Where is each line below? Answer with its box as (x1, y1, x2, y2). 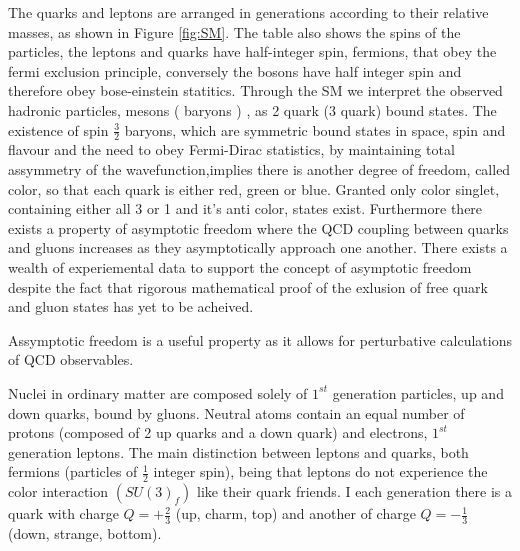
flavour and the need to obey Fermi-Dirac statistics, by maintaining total (8, 139, 455, 160)
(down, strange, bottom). (8, 522, 162, 543)
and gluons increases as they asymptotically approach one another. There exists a (8, 237, 508, 258)
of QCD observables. (8, 349, 134, 370)
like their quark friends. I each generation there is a (197, 481, 513, 502)
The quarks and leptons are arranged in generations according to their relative (8, 2, 489, 22)
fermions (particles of (8, 461, 138, 482)
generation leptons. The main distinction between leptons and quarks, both (8, 441, 469, 462)
